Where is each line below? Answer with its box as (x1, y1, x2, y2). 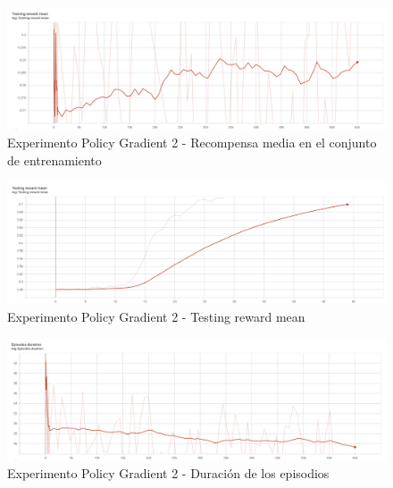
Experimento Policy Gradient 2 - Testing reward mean (7, 307, 305, 325)
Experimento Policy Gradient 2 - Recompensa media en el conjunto (7, 133, 377, 152)
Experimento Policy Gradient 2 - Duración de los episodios (7, 463, 330, 482)
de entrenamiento (7, 150, 102, 169)
